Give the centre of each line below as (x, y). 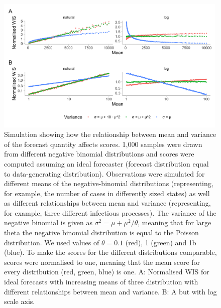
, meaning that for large (175, 222)
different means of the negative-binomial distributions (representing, (109, 183)
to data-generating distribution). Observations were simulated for (104, 173)
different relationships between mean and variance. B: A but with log (111, 291)
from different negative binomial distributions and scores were (99, 154)
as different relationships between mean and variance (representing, (107, 203)
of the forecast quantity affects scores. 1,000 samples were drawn (103, 144)
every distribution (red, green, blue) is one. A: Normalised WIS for (107, 272)
